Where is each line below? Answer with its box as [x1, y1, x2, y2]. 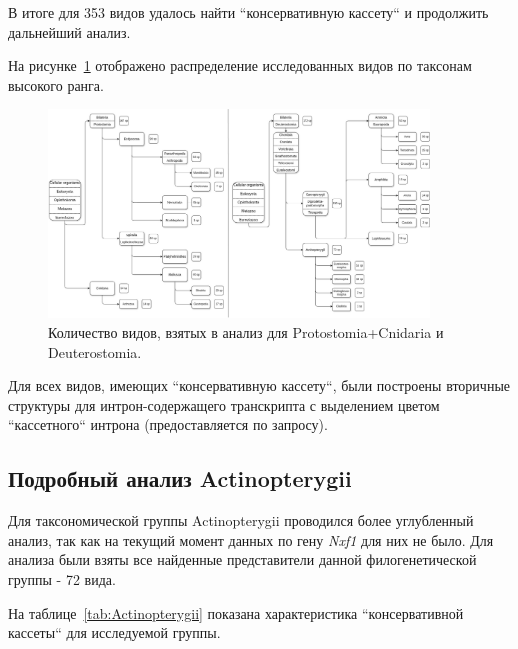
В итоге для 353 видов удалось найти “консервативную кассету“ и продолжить [8, 2, 489, 22]
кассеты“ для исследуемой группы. [8, 622, 221, 643]
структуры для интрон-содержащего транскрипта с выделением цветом [8, 394, 440, 415]
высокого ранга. [8, 74, 104, 95]
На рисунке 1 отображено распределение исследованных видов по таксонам [8, 55, 472, 76]
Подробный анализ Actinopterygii [8, 463, 352, 494]
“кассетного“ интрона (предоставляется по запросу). [8, 414, 328, 435]
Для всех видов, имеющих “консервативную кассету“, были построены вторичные [8, 375, 511, 396]
